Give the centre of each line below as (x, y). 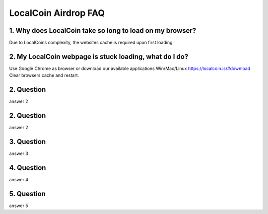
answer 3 (19, 153)
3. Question (28, 142)
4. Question (28, 168)
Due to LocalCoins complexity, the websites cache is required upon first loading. (91, 43)
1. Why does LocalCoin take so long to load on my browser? (103, 31)
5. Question (27, 194)
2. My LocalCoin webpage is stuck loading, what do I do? (99, 56)
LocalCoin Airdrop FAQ (57, 13)
